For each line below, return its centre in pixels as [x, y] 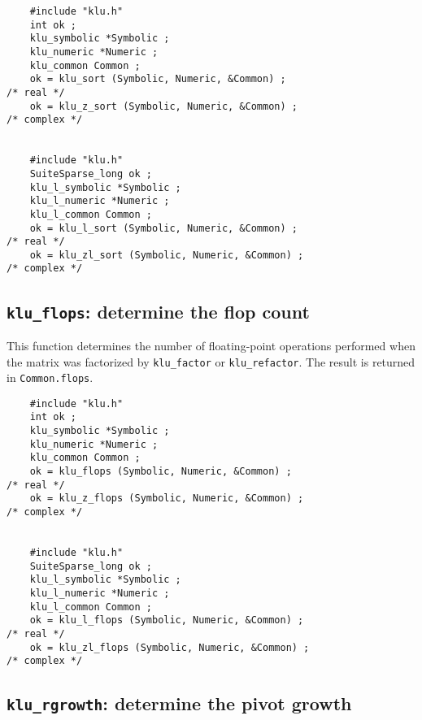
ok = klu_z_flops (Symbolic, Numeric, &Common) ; [167, 499]
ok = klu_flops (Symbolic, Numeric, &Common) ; [161, 472]
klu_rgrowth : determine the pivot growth [179, 703]
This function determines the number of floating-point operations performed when [211, 345]
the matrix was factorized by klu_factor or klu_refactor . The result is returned [211, 361]
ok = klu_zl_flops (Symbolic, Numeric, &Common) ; [170, 647]
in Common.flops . [50, 377]
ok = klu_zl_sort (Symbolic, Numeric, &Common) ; [167, 255]
